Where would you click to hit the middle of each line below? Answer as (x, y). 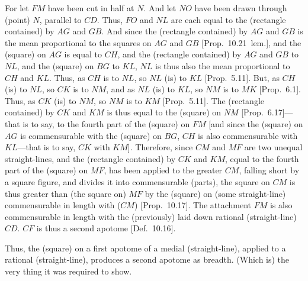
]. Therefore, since (160, 147)
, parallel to (60, 19)
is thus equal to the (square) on (164, 112)
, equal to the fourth (262, 158)
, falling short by (269, 170)
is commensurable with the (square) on (91, 135)
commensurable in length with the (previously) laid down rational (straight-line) (151, 216)
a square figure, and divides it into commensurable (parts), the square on (137, 181)
